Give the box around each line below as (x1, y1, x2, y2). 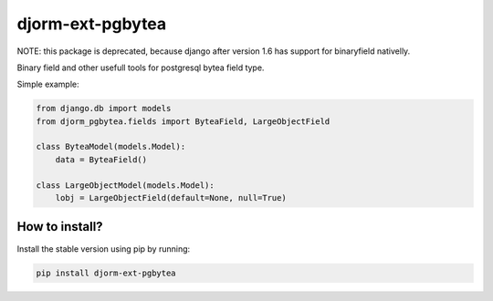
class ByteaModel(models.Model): (36, 141, 186, 152)
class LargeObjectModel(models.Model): (36, 180, 215, 191)
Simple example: (16, 78, 79, 90)
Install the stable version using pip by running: (16, 243, 191, 254)
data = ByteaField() (55, 154, 148, 164)
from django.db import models (36, 103, 172, 114)
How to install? (16, 219, 104, 234)
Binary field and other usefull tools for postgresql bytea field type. (16, 62, 265, 73)
